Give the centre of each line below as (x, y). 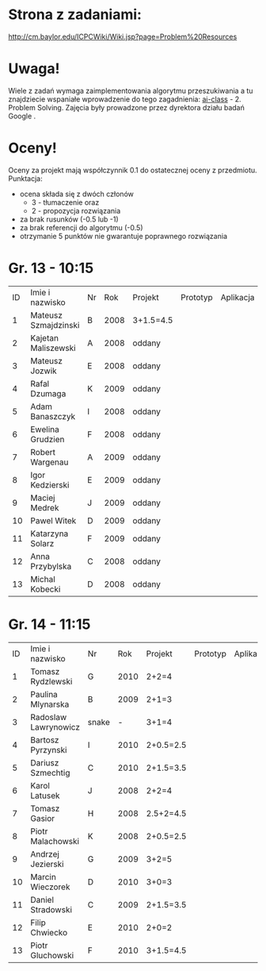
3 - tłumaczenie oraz (65, 202)
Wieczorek (50, 887)
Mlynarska (50, 704)
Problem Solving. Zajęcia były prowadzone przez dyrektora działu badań (127, 107)
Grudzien (47, 439)
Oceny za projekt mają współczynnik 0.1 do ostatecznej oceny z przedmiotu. (133, 170)
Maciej (43, 498)
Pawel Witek (53, 520)
